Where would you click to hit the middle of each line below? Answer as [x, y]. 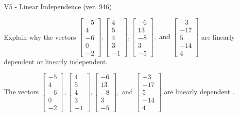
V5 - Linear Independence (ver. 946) [58, 6]
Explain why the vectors [40, 36]
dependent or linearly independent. [56, 61]
